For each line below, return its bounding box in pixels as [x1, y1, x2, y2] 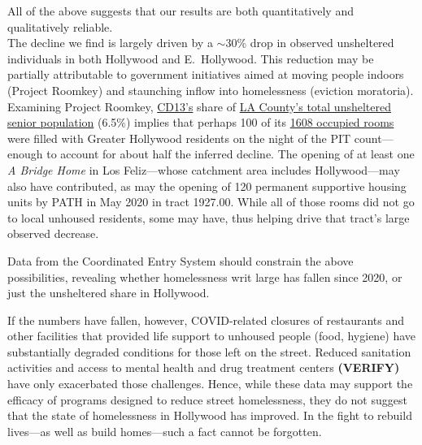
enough [7, 145, 43, 162]
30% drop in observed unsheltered [225, 34, 394, 51]
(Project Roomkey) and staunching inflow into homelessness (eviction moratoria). [7, 81, 414, 98]
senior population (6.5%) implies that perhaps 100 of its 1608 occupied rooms [7, 114, 394, 131]
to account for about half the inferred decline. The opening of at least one [46, 145, 415, 162]
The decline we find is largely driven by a [7, 34, 213, 51]
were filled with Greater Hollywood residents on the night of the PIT [7, 129, 351, 146]
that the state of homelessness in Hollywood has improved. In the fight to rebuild [7, 407, 412, 424]
